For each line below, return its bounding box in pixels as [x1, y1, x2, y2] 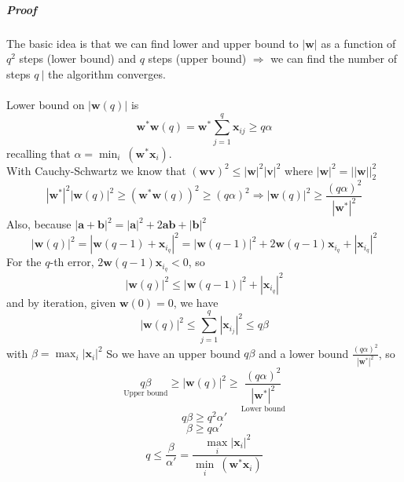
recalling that [6, 144, 71, 161]
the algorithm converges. [48, 65, 166, 82]
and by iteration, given [6, 294, 116, 310]
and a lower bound [259, 345, 349, 361]
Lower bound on [6, 96, 85, 112]
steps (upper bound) [148, 50, 247, 67]
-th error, [50, 254, 94, 270]
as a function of [321, 35, 396, 51]
